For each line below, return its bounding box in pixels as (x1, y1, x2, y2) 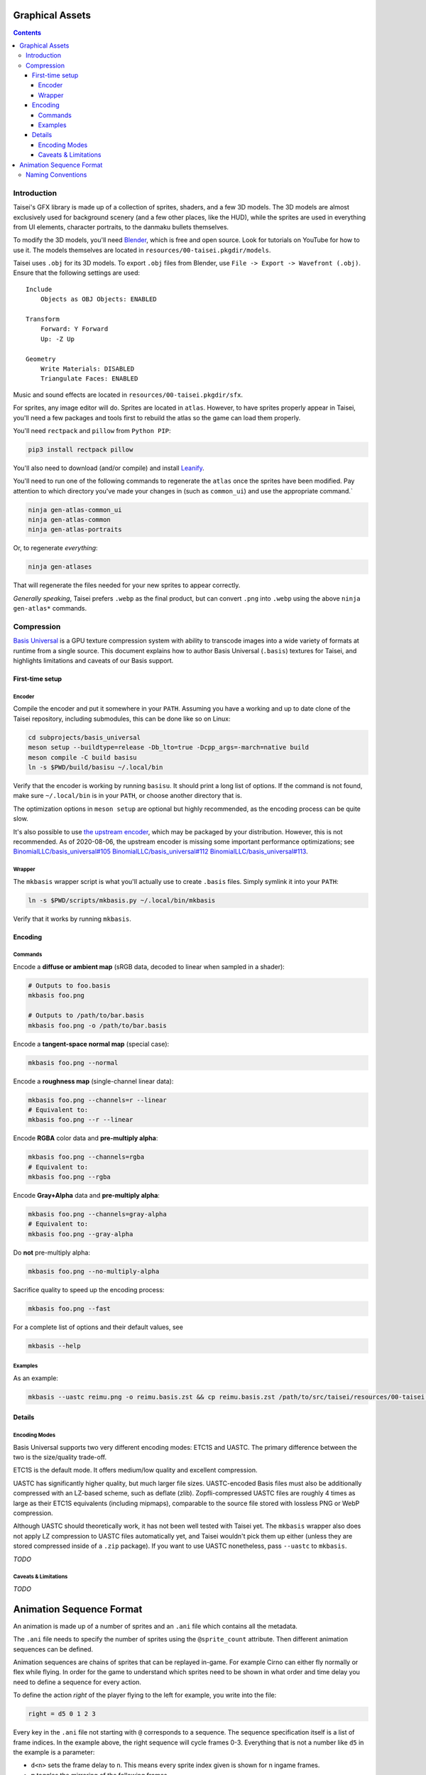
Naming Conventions (26, 170, 87, 179)
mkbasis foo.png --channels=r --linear (28, 1096, 167, 1104)
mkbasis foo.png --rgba (28, 1173, 111, 1181)
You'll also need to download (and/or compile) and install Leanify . (13, 464, 205, 472)
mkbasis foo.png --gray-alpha (28, 1230, 133, 1238)
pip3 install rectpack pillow (28, 445, 133, 454)
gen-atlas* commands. (13, 604, 87, 613)
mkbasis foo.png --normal (28, 1059, 119, 1066)
